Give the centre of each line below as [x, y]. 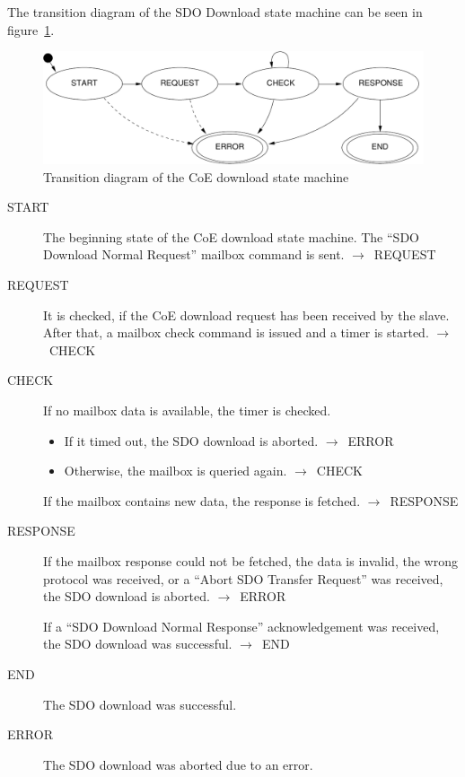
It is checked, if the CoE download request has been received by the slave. [246, 314]
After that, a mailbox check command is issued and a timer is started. [236, 332]
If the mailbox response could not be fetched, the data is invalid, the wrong [250, 560]
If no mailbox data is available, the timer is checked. [187, 410]
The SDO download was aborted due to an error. [178, 764]
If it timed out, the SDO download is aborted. [191, 440]
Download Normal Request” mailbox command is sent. [194, 254]
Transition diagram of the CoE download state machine [196, 176]
